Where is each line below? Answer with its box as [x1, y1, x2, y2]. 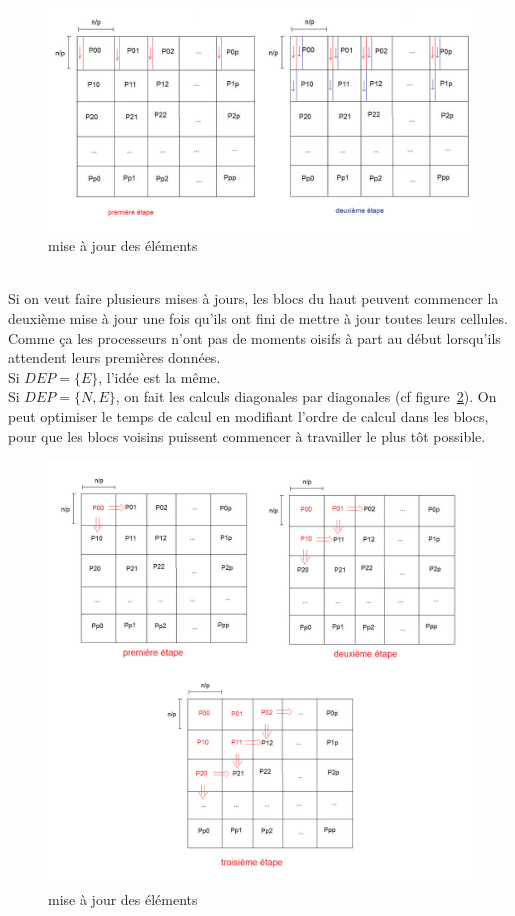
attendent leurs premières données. [8, 347, 221, 368]
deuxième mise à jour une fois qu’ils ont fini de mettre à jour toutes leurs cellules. [8, 307, 508, 328]
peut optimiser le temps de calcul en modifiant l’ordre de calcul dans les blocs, [8, 405, 489, 426]
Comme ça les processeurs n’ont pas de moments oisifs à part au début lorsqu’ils [8, 327, 501, 348]
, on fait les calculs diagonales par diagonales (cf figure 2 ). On [115, 386, 497, 407]
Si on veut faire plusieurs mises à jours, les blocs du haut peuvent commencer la [8, 288, 499, 309]
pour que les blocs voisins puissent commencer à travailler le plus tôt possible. [8, 425, 486, 446]
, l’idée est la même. [98, 366, 221, 387]
